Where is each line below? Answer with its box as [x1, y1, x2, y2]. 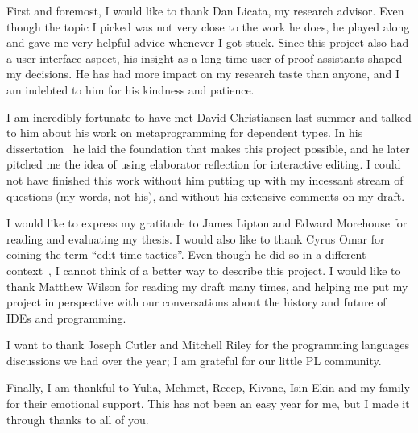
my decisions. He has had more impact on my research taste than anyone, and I [6, 65, 400, 82]
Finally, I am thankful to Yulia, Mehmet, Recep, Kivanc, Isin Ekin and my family [6, 379, 410, 396]
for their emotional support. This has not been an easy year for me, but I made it [6, 395, 410, 412]
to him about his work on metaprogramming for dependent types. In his [6, 124, 363, 141]
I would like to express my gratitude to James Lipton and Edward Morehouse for [6, 214, 408, 231]
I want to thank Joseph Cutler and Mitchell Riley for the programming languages [6, 336, 410, 353]
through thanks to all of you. [6, 410, 149, 427]
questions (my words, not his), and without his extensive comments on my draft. [6, 187, 405, 204]
